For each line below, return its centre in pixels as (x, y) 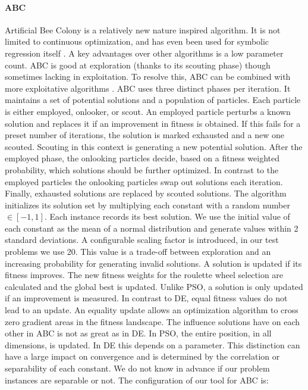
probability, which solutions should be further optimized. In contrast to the (142, 169)
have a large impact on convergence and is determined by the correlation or (142, 356)
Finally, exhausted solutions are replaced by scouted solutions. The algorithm (146, 193)
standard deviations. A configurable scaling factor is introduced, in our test (142, 240)
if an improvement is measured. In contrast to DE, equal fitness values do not (146, 298)
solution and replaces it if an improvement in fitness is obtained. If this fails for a (153, 123)
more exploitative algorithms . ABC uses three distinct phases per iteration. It (148, 88)
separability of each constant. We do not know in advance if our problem (137, 368)
